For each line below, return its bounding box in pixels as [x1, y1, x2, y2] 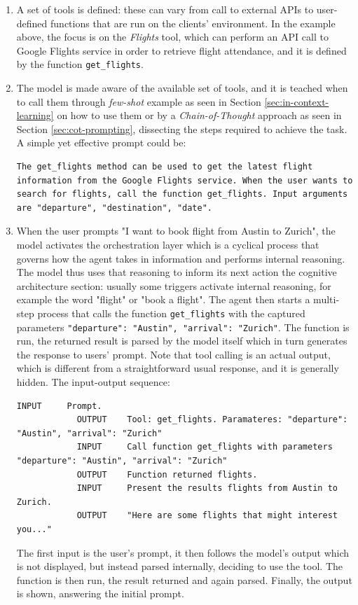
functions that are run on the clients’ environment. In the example [50, 15, 336, 30]
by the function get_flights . [16, 57, 144, 71]
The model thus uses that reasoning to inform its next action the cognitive [16, 265, 337, 279]
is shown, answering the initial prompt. [16, 586, 184, 601]
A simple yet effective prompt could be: [16, 135, 186, 150]
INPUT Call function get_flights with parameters [76, 442, 333, 452]
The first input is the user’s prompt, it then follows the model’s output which [16, 545, 350, 559]
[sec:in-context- [264, 94, 329, 109]
